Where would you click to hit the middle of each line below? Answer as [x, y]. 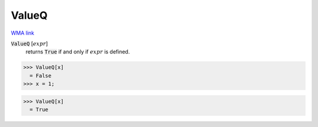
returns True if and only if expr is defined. [78, 52]
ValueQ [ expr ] [29, 44]
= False [41, 76]
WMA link [23, 33]
